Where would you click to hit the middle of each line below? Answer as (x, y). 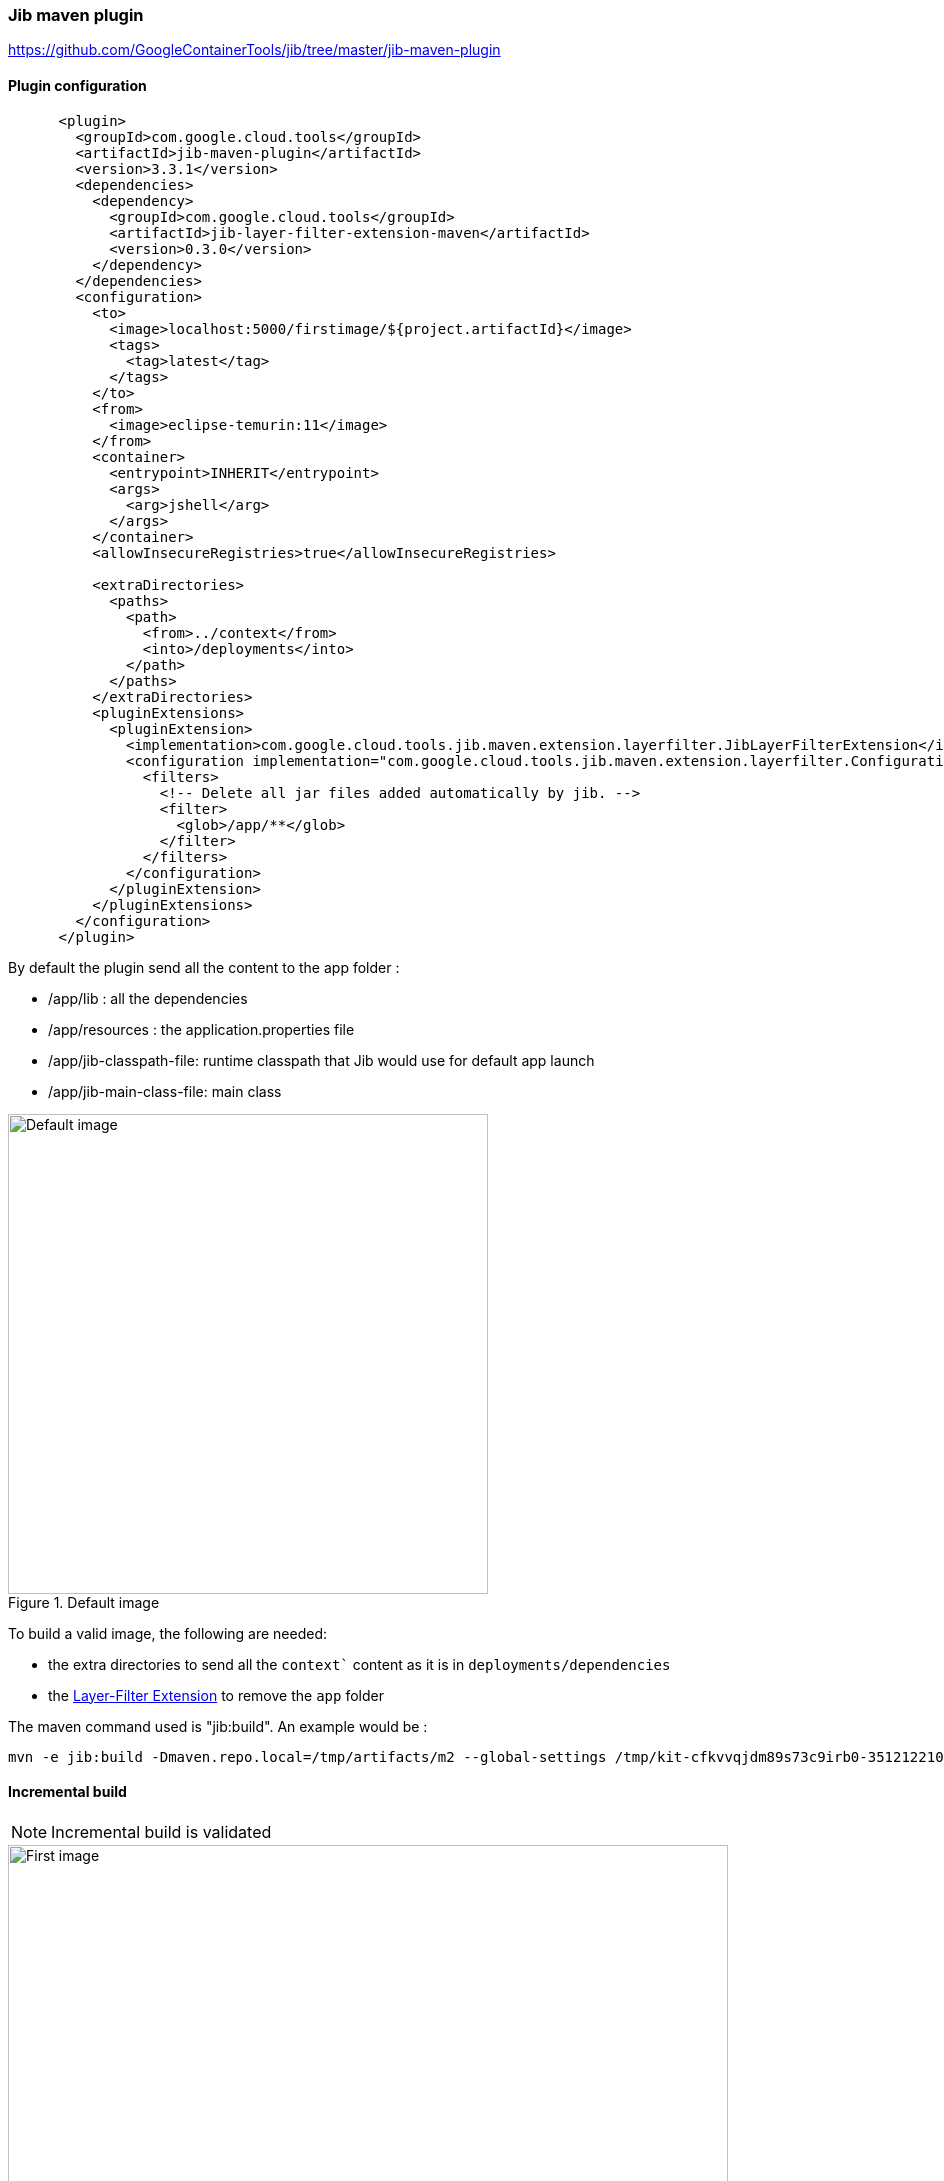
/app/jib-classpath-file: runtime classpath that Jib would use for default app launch (321, 1060)
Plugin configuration (77, 85)
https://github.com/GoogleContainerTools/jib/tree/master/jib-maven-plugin (254, 50)
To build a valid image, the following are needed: (168, 1633)
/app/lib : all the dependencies (148, 998)
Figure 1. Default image (84, 1602)
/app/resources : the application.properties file (201, 1029)
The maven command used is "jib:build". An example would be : (218, 1726)
